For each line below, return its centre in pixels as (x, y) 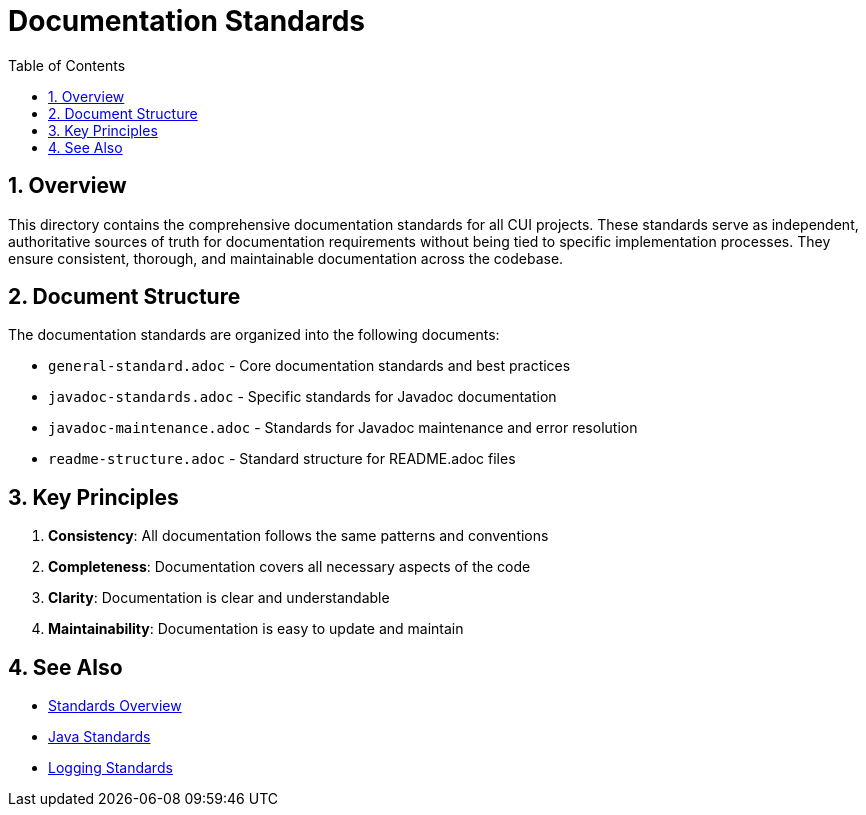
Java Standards (99, 737)
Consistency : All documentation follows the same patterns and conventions (298, 536)
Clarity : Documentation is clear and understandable (219, 598)
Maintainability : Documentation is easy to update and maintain (256, 629)
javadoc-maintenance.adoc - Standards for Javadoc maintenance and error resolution (343, 428)
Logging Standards (110, 768)
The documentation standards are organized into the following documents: (254, 335)
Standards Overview (115, 706)
